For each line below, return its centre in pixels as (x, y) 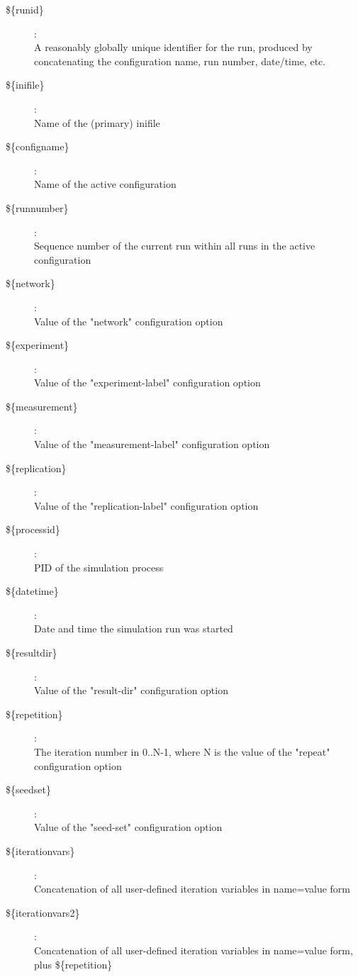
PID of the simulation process (99, 567)
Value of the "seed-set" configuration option (128, 827)
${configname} (38, 146)
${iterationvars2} (43, 912)
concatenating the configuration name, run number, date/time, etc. (180, 61)
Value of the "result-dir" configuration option (131, 690)
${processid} (33, 529)
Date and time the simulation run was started (134, 629)
